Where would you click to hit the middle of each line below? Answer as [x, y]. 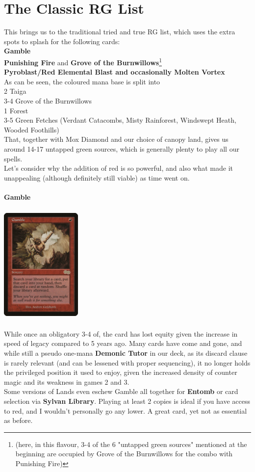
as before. [18, 420]
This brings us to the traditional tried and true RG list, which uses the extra [120, 32]
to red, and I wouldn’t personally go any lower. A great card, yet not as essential [126, 410]
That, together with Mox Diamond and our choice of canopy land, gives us [116, 139]
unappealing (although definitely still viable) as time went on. [97, 177]
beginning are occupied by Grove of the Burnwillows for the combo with [124, 454]
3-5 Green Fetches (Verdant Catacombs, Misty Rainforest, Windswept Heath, [120, 120]
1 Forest [16, 110]
